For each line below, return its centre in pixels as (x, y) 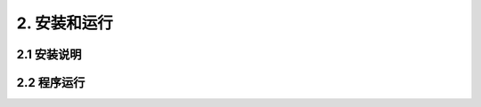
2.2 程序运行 (51, 83)
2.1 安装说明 (49, 54)
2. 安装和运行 (65, 23)
